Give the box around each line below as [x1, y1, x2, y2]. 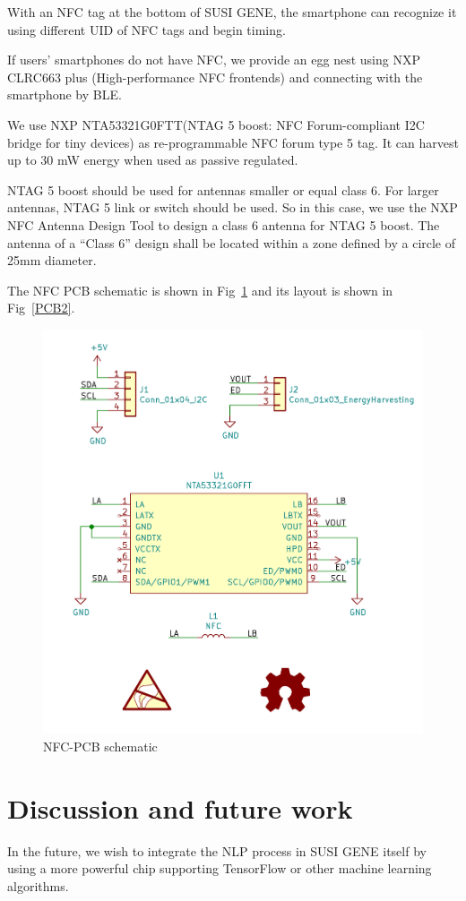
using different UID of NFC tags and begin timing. [7, 20, 286, 39]
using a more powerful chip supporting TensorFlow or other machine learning [7, 859, 432, 878]
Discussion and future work [7, 789, 353, 826]
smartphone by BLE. [7, 85, 122, 104]
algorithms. [7, 876, 69, 895]
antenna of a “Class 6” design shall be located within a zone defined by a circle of [7, 233, 456, 252]
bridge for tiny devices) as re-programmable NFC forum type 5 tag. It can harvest [7, 133, 459, 151]
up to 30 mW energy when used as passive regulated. [7, 150, 298, 169]
